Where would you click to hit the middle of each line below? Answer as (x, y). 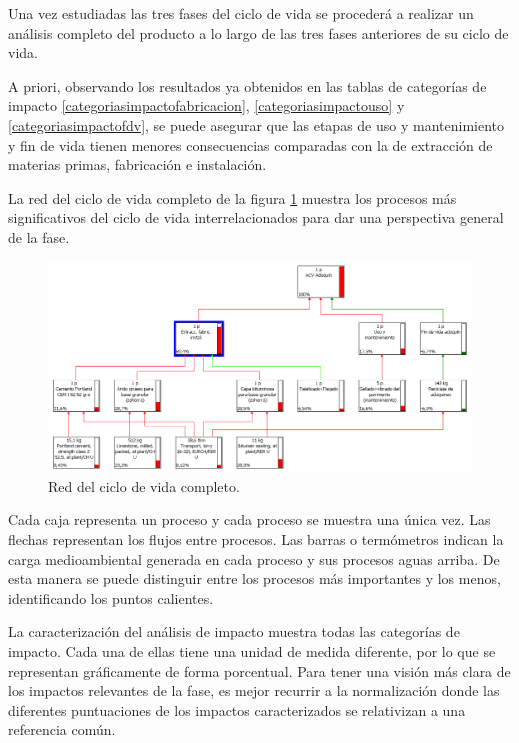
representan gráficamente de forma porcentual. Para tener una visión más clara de (259, 670)
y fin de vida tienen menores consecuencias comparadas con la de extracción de (250, 144)
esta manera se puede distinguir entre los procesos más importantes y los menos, (254, 578)
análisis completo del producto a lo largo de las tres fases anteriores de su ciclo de (258, 32)
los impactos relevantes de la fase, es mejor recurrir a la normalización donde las (254, 690)
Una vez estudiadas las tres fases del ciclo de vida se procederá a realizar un (241, 13)
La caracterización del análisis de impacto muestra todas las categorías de (234, 631)
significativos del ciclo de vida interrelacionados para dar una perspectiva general (256, 217)
